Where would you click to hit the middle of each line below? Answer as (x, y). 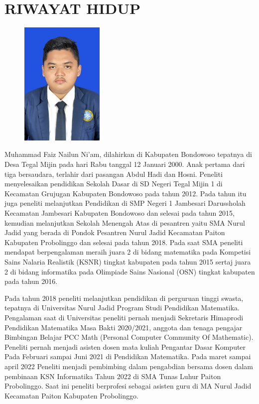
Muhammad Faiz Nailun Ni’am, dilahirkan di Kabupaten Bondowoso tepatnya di (128, 154)
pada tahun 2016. (31, 281)
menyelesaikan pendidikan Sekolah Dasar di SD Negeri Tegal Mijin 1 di (114, 184)
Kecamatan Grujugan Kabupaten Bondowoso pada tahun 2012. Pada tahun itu (126, 193)
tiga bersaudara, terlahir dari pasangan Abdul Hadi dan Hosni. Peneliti (114, 174)
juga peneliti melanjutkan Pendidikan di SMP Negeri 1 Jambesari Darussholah (125, 203)
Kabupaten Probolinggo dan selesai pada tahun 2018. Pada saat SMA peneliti (124, 242)
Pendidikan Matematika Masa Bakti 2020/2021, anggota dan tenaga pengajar (124, 327)
